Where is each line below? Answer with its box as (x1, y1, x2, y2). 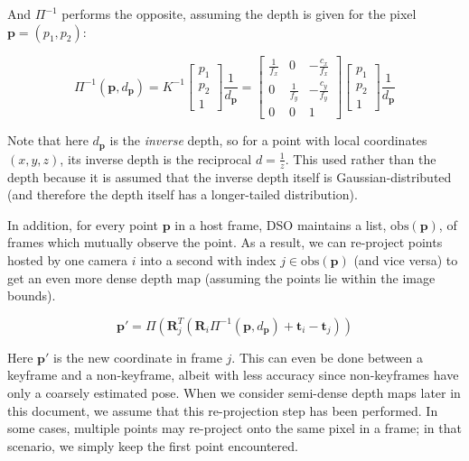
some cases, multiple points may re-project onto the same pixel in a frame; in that (7, 419, 462, 438)
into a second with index (140, 251, 277, 270)
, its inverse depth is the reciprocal (60, 149, 252, 168)
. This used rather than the (285, 149, 436, 168)
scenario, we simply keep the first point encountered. (7, 436, 298, 455)
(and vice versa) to (353, 251, 458, 270)
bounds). (7, 286, 56, 305)
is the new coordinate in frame (53, 347, 222, 366)
